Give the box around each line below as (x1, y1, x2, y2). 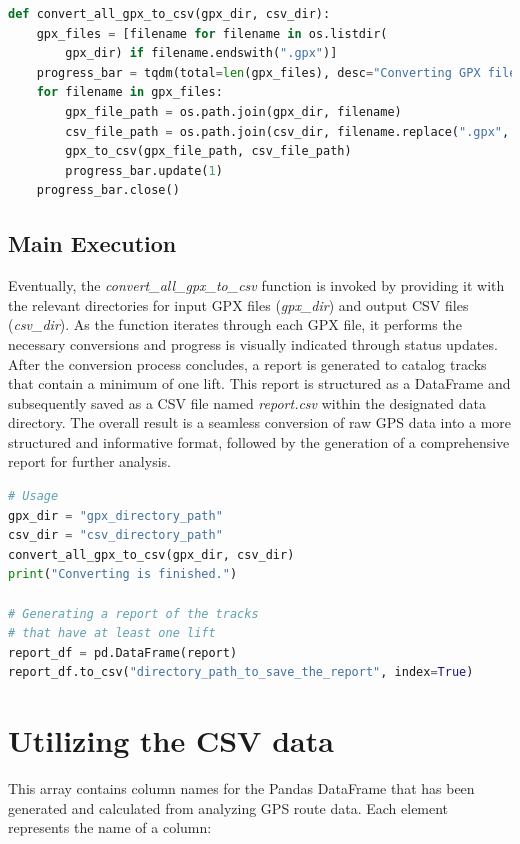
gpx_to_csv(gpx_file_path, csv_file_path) (65, 144, 352, 159)
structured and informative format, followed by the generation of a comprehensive (8, 431, 510, 452)
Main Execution (8, 228, 177, 259)
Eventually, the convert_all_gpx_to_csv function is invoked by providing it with (8, 275, 505, 296)
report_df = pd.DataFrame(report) (8, 645, 238, 660)
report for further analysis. (8, 451, 171, 472)
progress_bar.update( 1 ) (65, 163, 223, 178)
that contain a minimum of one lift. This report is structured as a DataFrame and (8, 373, 511, 394)
